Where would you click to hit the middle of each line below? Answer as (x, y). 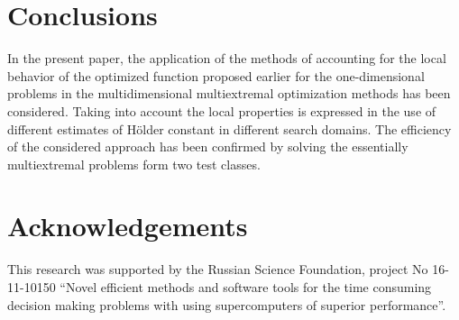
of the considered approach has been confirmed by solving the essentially (208, 146)
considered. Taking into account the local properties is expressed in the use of (222, 110)
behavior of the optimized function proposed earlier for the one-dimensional (216, 75)
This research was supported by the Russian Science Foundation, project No (218, 269)
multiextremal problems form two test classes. (134, 164)
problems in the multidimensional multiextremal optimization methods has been (229, 93)
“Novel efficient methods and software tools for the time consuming (246, 287)
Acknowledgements (128, 226)
